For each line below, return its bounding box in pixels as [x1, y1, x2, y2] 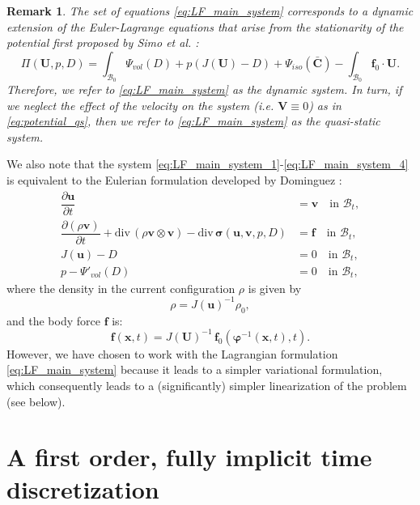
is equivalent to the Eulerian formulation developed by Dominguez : [6, 171, 342, 188]
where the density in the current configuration [6, 279, 235, 296]
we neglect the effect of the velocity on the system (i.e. [6, 96, 274, 113]
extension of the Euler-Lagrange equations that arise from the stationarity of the [6, 18, 404, 35]
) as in [308, 96, 342, 113]
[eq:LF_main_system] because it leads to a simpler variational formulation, [6, 361, 383, 378]
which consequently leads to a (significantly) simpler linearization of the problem [6, 376, 407, 393]
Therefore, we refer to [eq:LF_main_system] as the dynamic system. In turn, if [6, 80, 402, 97]
